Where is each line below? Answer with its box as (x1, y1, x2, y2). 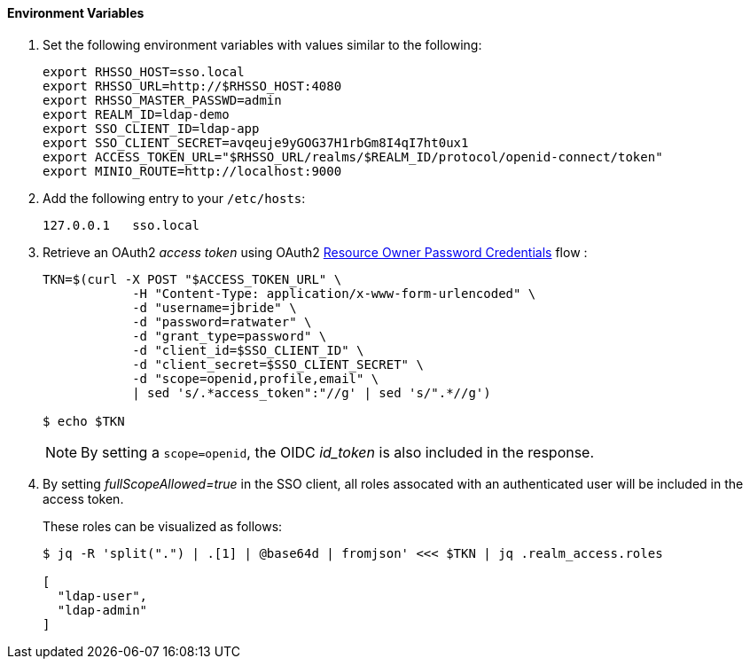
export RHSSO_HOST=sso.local (43, 64, 245, 79)
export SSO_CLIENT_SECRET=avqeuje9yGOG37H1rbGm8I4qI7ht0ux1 (43, 135, 469, 150)
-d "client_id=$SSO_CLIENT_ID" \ (132, 342, 364, 357)
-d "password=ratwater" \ (132, 314, 312, 329)
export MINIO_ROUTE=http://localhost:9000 (43, 163, 342, 178)
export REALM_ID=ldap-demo (43, 106, 230, 121)
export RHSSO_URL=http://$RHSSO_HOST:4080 (43, 78, 342, 93)
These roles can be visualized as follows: (43, 518, 283, 534)
